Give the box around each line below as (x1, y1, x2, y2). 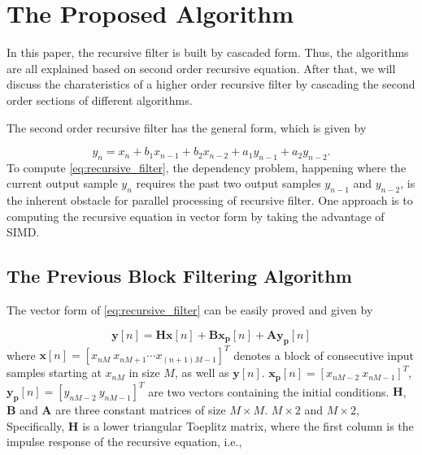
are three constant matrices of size (55, 401, 226, 418)
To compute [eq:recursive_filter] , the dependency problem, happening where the (7, 158, 407, 175)
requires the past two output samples (136, 175, 321, 192)
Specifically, (7, 417, 65, 434)
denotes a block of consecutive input (233, 346, 414, 363)
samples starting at (7, 364, 102, 381)
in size (128, 364, 160, 381)
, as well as (174, 364, 229, 381)
